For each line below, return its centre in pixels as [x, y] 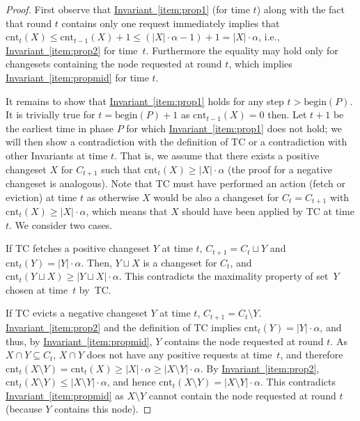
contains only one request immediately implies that [171, 23]
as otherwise [113, 197]
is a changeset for [180, 262]
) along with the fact [301, 9]
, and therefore [312, 355]
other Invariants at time [57, 155]
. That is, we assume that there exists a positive [217, 155]
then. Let [287, 114]
